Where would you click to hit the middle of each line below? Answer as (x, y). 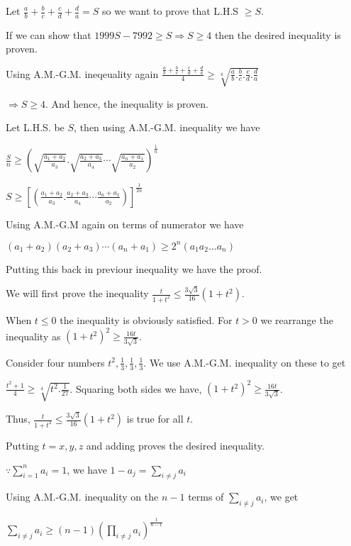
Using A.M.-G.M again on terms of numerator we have (125, 224)
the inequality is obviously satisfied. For (146, 319)
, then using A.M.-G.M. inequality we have (167, 127)
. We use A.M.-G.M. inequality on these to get (245, 362)
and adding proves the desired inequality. (175, 445)
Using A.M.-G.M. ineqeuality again (82, 73)
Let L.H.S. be (35, 127)
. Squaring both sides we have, (136, 388)
